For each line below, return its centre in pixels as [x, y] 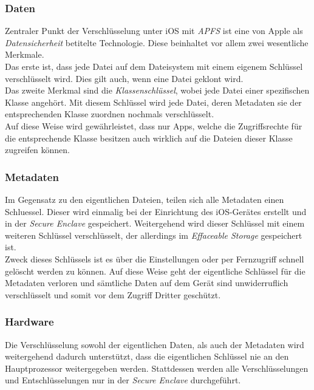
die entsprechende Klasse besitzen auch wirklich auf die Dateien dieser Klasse [149, 138]
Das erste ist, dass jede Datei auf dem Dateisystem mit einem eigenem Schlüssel [154, 66]
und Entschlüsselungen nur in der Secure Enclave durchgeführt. [123, 380]
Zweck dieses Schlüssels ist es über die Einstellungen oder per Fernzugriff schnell [155, 258]
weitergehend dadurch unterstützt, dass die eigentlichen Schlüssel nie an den [147, 356]
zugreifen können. [38, 150]
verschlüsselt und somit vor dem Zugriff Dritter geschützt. [113, 294]
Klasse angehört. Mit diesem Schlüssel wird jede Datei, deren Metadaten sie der [153, 102]
